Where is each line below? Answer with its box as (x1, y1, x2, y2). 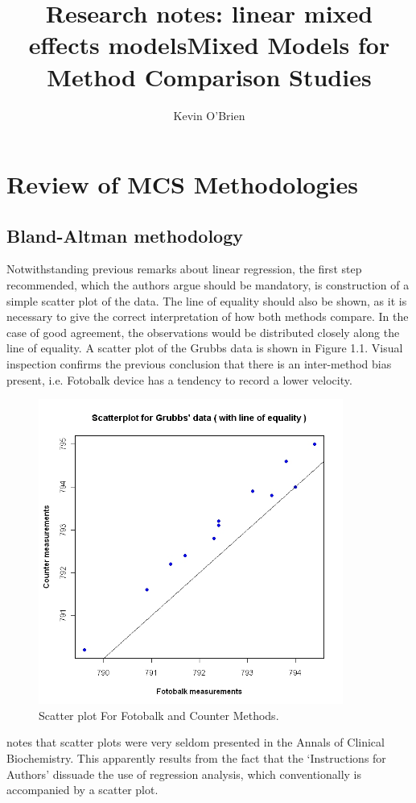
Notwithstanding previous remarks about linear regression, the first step (6, 260, 362, 277)
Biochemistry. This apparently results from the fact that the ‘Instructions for (6, 749, 386, 766)
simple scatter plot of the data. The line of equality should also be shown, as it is (6, 292, 407, 309)
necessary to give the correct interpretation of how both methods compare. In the (6, 308, 409, 325)
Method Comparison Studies (47, 60, 372, 93)
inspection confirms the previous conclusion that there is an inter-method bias (6, 356, 392, 372)
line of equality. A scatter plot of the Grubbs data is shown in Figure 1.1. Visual (6, 339, 403, 356)
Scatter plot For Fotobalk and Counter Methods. (39, 706, 279, 723)
